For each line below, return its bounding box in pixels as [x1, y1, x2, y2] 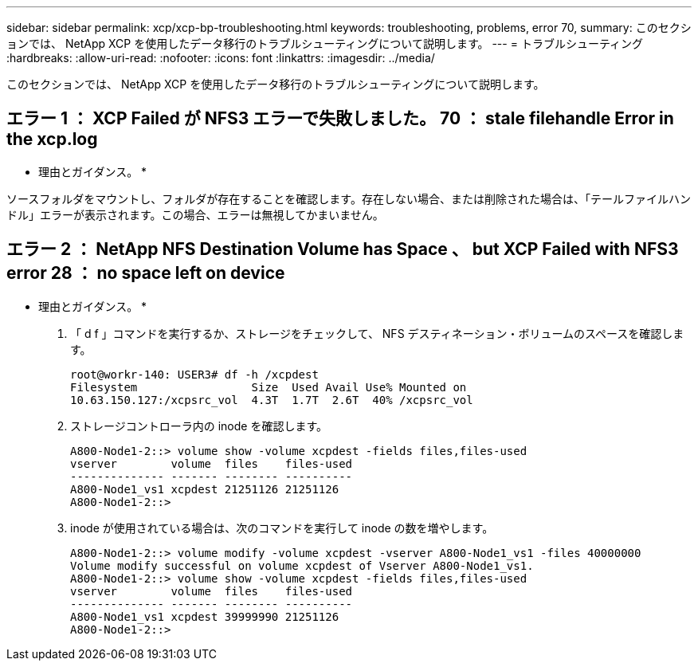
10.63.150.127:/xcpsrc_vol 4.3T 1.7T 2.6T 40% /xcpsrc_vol [70, 393, 473, 406]
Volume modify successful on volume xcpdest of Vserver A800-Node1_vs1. [70, 559, 534, 572]
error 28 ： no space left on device [6, 263, 285, 284]
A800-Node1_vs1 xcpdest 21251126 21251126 [70, 482, 339, 496]
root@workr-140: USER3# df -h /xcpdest [70, 367, 319, 381]
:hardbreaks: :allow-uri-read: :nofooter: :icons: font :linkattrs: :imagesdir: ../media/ [6, 51, 435, 65]
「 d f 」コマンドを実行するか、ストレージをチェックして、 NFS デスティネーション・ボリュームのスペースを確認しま [70, 326, 684, 340]
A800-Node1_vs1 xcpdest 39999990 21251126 [70, 610, 339, 623]
